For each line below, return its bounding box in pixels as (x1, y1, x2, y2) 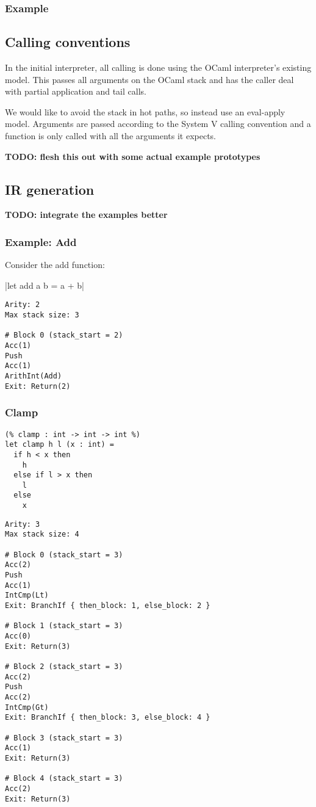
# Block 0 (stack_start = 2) (5, 331, 123, 340)
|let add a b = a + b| (5, 278, 84, 291)
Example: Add (5, 234, 77, 249)
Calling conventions (5, 32, 131, 51)
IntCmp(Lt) (5, 591, 49, 600)
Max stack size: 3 (5, 311, 79, 320)
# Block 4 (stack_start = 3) (5, 774, 123, 783)
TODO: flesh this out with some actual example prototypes (5, 150, 260, 162)
